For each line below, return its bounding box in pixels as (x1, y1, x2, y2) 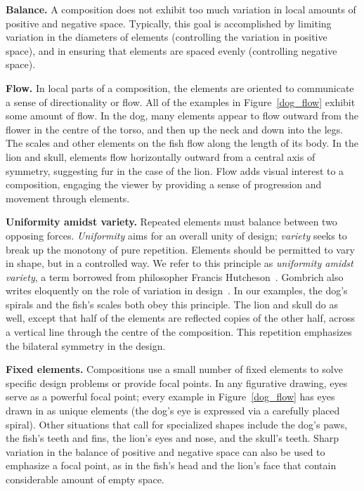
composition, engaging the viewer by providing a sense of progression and (6, 177, 322, 192)
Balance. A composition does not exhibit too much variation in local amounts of (6, 2, 356, 16)
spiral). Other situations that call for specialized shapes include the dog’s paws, (6, 417, 348, 431)
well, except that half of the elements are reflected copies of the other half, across (6, 310, 356, 325)
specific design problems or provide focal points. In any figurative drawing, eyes (6, 375, 348, 390)
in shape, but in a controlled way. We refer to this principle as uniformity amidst (6, 256, 353, 270)
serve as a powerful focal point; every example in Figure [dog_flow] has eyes (6, 389, 335, 404)
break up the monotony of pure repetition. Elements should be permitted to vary (6, 242, 355, 256)
